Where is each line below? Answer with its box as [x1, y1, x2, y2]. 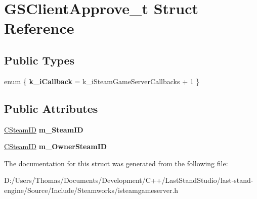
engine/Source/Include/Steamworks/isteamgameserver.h [4, 184, 179, 195]
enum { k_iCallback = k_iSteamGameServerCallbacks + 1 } [4, 76, 200, 86]
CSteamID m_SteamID [4, 124, 83, 135]
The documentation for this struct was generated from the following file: [4, 158, 228, 168]
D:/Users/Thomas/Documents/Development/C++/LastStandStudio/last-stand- [4, 175, 253, 185]
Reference [4, 18, 74, 38]
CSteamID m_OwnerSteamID [4, 141, 107, 152]
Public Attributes [4, 100, 98, 116]
